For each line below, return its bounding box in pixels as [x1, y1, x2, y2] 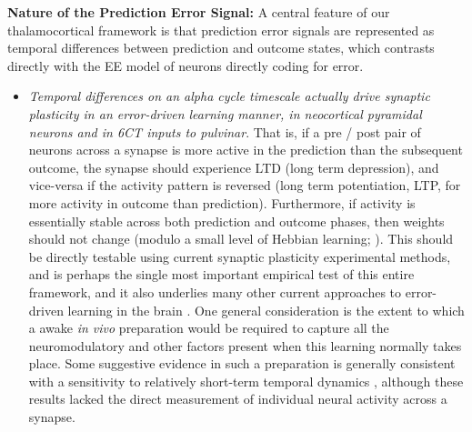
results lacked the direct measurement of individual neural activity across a [28, 389, 447, 408]
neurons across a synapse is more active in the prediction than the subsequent [28, 140, 463, 159]
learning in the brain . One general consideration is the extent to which [67, 300, 465, 319]
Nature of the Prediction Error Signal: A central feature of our [7, 3, 390, 21]
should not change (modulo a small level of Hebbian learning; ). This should [28, 229, 454, 248]
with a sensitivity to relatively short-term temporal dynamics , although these [28, 371, 464, 390]
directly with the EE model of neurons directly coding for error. [7, 55, 364, 75]
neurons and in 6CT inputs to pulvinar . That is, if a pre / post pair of [28, 122, 421, 141]
